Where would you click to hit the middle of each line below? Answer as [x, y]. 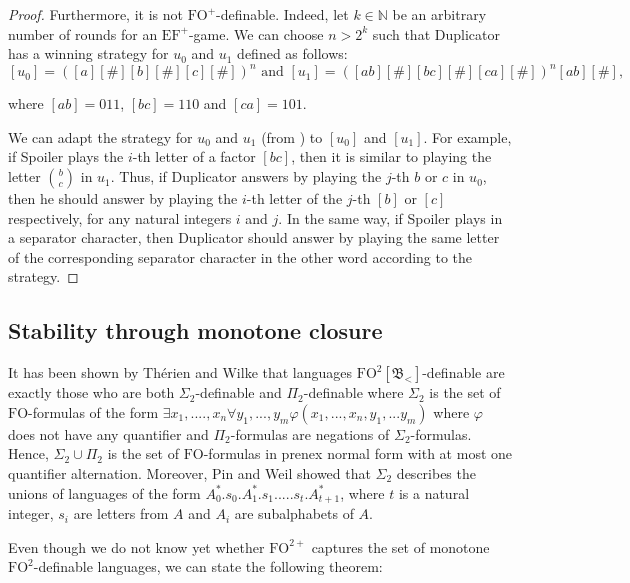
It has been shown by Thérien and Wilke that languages [180, 372]
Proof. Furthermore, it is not [95, 14]
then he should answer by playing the [123, 198]
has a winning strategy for [88, 53]
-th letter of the [294, 198]
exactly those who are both [91, 392]
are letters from [121, 513]
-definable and [238, 392]
